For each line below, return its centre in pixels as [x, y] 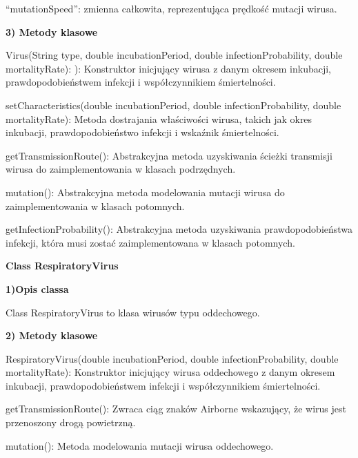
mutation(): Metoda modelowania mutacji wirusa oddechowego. [140, 445]
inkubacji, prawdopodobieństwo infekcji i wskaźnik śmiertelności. [142, 132]
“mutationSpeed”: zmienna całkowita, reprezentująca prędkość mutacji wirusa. [171, 8]
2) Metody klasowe [52, 335]
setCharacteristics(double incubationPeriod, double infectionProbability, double [173, 105]
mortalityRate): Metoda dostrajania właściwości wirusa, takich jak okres [159, 118]
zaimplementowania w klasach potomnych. [95, 206]
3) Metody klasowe [52, 31]
